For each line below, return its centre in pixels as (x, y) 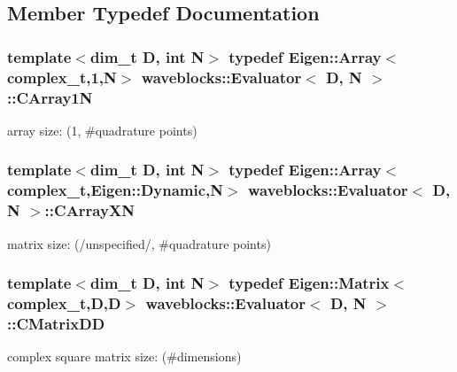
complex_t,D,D (64, 302)
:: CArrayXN (89, 210)
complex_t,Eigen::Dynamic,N (116, 190)
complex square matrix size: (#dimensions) (124, 356)
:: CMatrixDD (56, 323)
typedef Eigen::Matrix (309, 283)
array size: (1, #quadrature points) (102, 130)
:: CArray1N (50, 97)
